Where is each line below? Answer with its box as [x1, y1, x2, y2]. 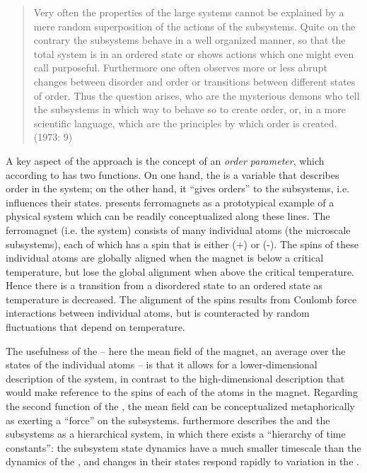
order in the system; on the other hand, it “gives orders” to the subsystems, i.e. [6, 181, 350, 196]
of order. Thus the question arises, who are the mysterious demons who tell [33, 88, 360, 103]
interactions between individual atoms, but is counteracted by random [6, 305, 310, 320]
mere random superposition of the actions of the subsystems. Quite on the [33, 18, 356, 33]
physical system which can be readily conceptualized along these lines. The [6, 209, 330, 223]
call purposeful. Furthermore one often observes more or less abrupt [33, 60, 327, 75]
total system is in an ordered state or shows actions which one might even [33, 46, 354, 61]
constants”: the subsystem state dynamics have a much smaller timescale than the [6, 440, 361, 455]
